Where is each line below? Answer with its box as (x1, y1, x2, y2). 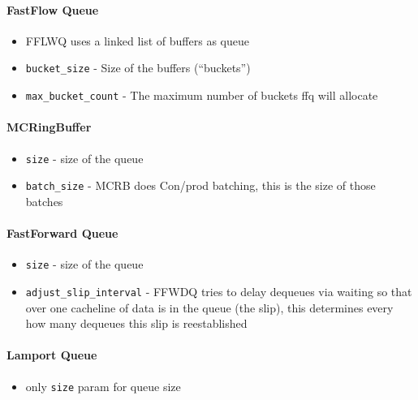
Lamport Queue (6, 346, 97, 363)
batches (25, 192, 63, 209)
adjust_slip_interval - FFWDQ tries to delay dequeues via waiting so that (25, 282, 412, 299)
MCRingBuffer (6, 118, 92, 135)
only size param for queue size (25, 377, 181, 394)
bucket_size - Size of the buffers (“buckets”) (25, 59, 251, 76)
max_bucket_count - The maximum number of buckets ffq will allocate (25, 87, 378, 104)
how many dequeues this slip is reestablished (25, 315, 248, 332)
